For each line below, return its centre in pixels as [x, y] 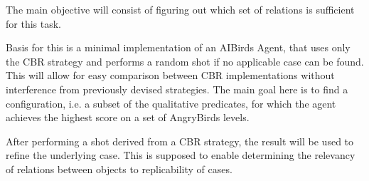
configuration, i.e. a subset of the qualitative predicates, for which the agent [171, 103]
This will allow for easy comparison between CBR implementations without [170, 75]
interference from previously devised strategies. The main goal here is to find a [177, 89]
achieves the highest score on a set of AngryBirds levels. [128, 117]
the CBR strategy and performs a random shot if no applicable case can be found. [185, 61]
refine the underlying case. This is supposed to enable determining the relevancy [181, 155]
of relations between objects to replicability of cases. [119, 169]
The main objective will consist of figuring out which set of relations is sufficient [180, 9]
